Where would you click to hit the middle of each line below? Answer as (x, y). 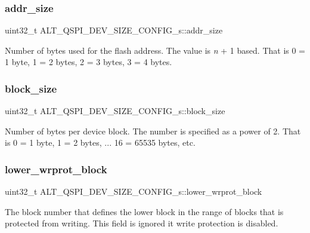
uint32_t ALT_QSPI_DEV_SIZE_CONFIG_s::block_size (115, 111)
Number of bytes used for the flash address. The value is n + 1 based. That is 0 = (155, 50)
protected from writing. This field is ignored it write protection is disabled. (142, 223)
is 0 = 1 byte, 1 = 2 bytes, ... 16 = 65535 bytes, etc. (100, 142)
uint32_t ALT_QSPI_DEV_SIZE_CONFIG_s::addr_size (114, 30)
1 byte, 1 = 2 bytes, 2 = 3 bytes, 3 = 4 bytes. (89, 62)
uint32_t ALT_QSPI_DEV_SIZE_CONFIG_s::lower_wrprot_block (134, 191)
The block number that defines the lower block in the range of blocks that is (144, 211)
